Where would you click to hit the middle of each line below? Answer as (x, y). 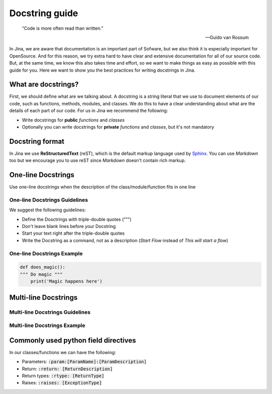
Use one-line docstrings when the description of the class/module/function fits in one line (103, 187)
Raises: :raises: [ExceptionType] (62, 383)
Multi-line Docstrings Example (47, 325)
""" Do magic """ (41, 274)
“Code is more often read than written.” (62, 28)
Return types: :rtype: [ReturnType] (63, 376)
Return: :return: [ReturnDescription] (67, 369)
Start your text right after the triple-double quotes (73, 233)
